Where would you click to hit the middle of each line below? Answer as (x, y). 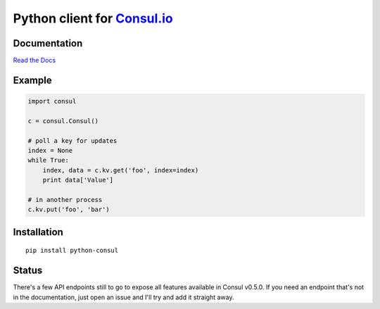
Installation (38, 232)
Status (28, 271)
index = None (50, 151)
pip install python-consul (72, 251)
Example (32, 80)
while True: (49, 160)
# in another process (65, 200)
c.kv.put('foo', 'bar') (69, 210)
